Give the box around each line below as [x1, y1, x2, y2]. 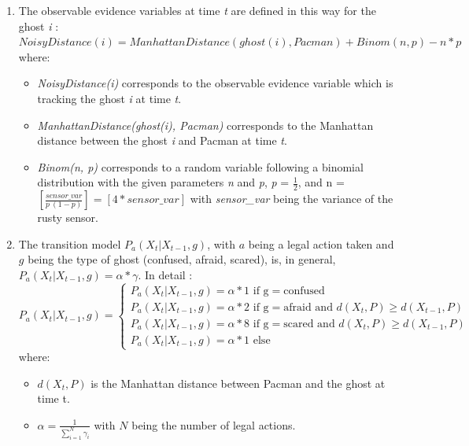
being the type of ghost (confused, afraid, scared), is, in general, [28, 251, 336, 267]
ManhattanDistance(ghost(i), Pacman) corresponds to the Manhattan [37, 116, 374, 133]
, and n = [297, 174, 345, 190]
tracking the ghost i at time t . [37, 90, 182, 106]
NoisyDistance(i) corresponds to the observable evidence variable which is [37, 75, 393, 91]
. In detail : [138, 266, 193, 282]
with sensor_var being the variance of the [190, 190, 393, 207]
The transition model [18, 235, 121, 252]
